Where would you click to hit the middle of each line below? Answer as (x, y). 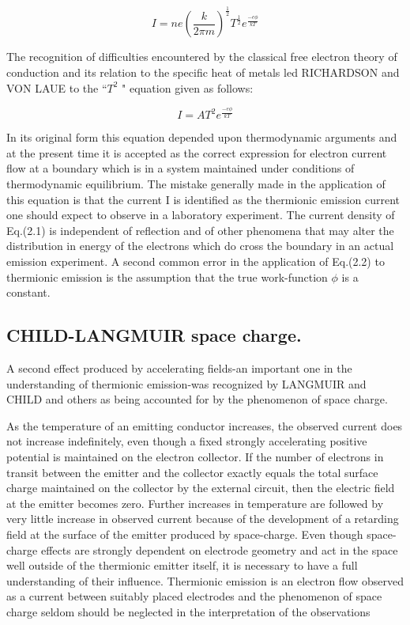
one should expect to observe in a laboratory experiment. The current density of (201, 215)
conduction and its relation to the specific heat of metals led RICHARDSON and (203, 72)
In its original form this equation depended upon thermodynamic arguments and (202, 137)
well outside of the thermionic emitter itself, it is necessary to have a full (182, 565)
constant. (28, 292)
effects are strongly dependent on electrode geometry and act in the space (219, 549)
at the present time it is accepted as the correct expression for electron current (197, 152)
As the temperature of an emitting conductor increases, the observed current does (205, 425)
